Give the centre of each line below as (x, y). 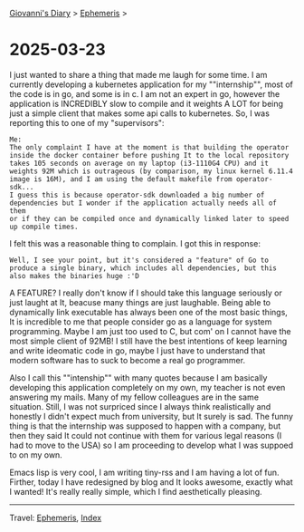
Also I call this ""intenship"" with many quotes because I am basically (138, 377)
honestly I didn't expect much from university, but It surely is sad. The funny (152, 416)
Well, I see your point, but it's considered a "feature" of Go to (139, 260)
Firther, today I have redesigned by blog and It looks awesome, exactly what (152, 482)
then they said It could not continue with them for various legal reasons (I (146, 435)
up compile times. (44, 227)
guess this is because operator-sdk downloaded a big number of (141, 195)
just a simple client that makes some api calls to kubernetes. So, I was (139, 113)
